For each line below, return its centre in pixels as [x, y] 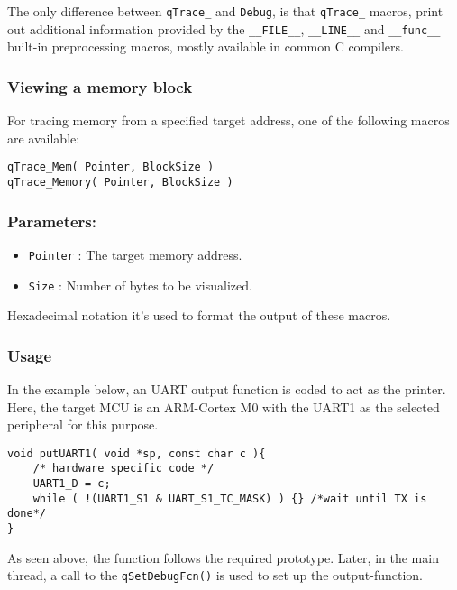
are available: [44, 138]
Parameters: [52, 221]
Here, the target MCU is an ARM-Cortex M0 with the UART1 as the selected [224, 406]
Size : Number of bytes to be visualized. [140, 285]
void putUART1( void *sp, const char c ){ [137, 453]
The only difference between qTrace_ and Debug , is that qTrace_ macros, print [225, 11]
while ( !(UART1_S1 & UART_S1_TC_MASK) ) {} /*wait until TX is [230, 498]
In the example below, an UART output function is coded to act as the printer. [227, 388]
